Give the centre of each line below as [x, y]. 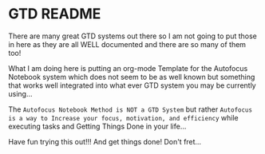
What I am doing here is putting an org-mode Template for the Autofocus [128, 68]
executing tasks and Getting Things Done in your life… [97, 126]
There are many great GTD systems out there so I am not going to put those [132, 36]
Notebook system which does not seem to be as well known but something [132, 77]
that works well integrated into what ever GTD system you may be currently [132, 85]
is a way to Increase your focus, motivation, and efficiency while [123, 117]
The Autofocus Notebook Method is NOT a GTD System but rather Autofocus [131, 109]
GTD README [55, 14]
